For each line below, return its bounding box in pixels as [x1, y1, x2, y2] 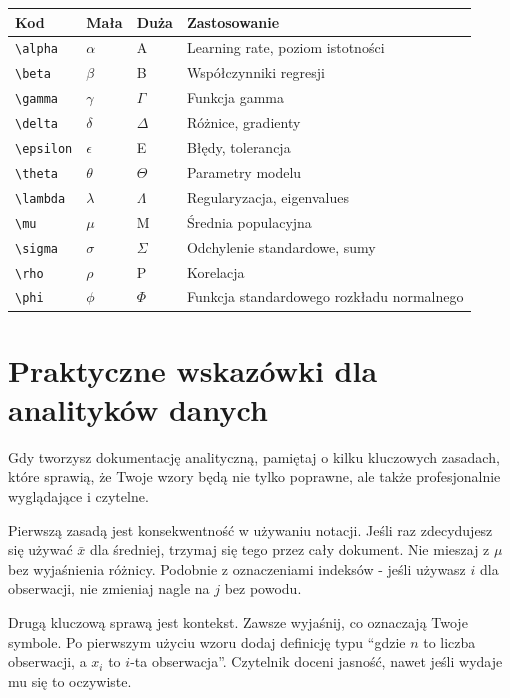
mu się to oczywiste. [8, 670, 132, 691]
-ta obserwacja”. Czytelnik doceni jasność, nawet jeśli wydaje [130, 651, 503, 672]
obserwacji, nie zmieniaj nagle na [8, 578, 210, 599]
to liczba [423, 631, 476, 652]
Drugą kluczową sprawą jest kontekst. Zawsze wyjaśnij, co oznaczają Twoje [8, 612, 468, 633]
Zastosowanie [186, 11, 280, 32]
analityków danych [8, 388, 268, 429]
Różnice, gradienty [186, 112, 301, 133]
